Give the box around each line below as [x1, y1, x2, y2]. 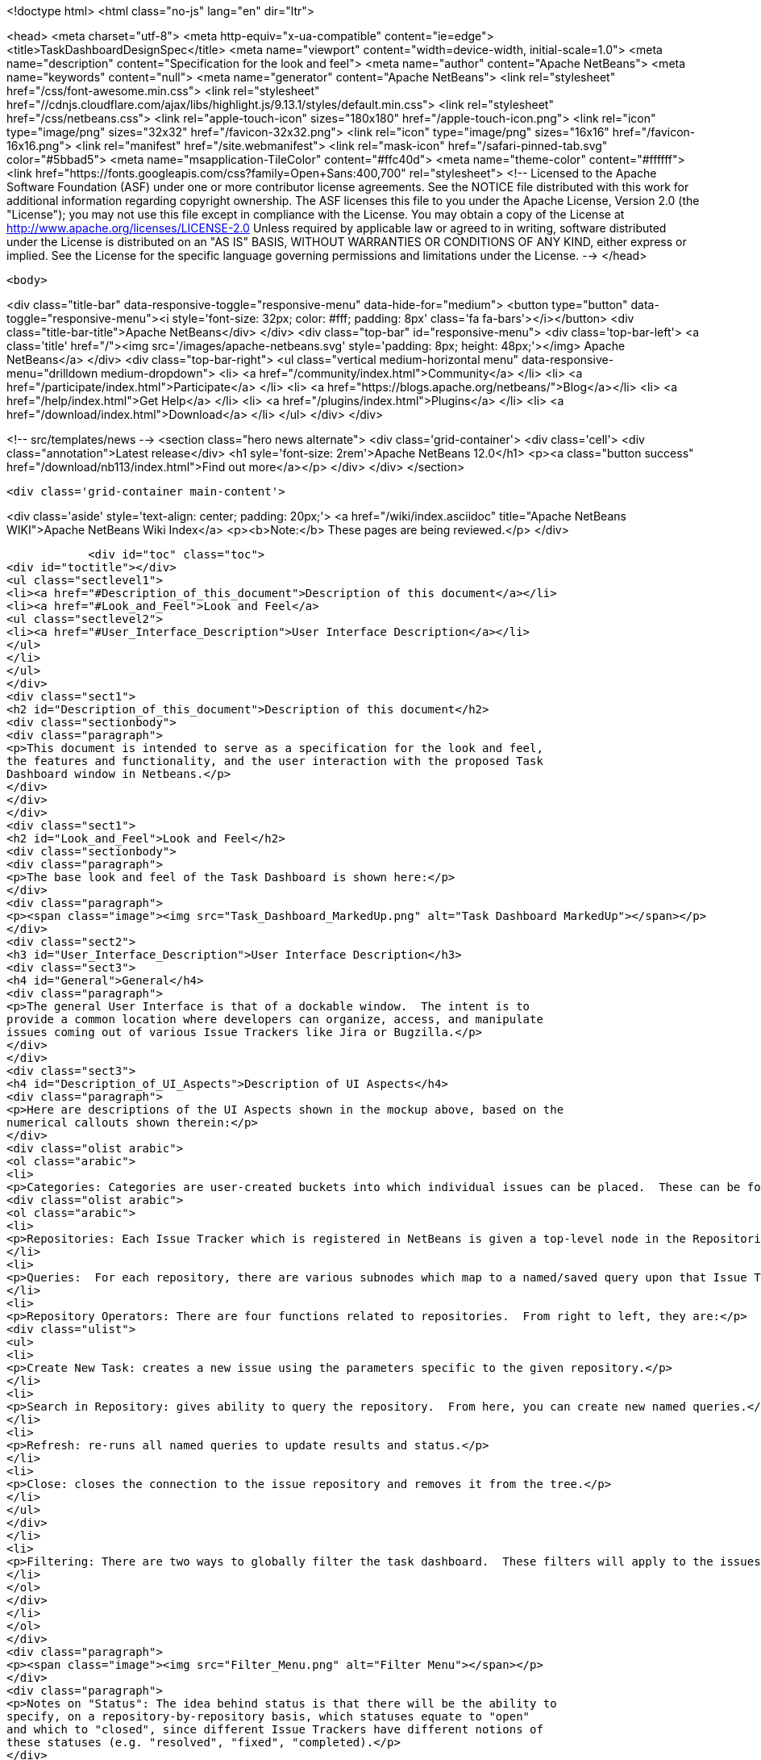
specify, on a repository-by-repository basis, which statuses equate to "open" [6, 1710, 530, 1723]
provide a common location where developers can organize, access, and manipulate [6, 1013, 543, 1026]
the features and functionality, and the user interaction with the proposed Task [6, 755, 543, 767]
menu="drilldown [6, 366, 98, 380]
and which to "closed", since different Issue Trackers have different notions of [6, 1723, 543, 1736]
